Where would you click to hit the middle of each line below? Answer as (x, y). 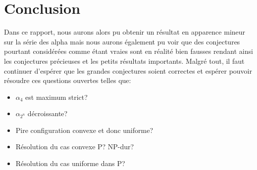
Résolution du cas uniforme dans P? (70, 163)
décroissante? (48, 113)
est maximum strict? (56, 97)
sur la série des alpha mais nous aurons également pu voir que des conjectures (122, 41)
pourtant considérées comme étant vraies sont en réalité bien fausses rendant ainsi (128, 51)
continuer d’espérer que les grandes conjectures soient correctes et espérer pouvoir (128, 70)
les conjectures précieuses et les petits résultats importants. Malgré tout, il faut (124, 61)
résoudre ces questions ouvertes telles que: (68, 80)
